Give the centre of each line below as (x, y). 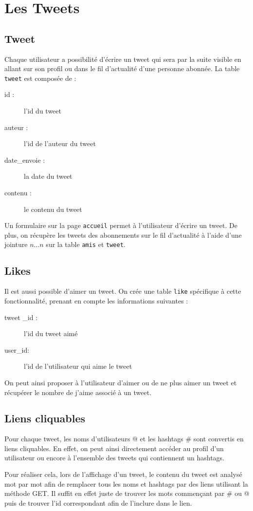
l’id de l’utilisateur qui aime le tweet (78, 366)
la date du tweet (48, 176)
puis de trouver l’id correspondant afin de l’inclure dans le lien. (98, 502)
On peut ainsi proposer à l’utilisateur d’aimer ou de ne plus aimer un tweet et (121, 382)
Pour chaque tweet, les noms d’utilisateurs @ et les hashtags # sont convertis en (124, 439)
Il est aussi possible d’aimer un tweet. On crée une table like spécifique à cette (123, 291)
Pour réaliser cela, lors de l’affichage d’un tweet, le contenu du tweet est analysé (123, 474)
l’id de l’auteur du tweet (60, 143)
